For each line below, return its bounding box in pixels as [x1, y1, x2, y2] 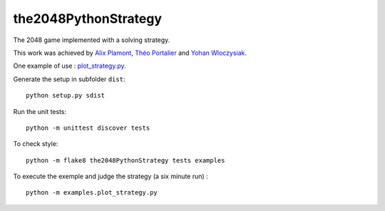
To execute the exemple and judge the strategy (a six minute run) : [13, 172, 208, 181]
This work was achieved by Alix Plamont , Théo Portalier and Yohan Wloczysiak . [13, 48, 247, 57]
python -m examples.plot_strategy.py [26, 189, 158, 197]
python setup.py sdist [26, 91, 106, 100]
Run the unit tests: [13, 107, 67, 115]
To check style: [13, 140, 58, 148]
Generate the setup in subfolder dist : [13, 75, 125, 83]
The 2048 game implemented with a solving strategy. [13, 36, 170, 44]
